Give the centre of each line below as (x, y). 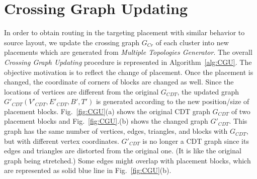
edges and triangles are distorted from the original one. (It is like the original (123, 151)
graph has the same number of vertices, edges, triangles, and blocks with (116, 131)
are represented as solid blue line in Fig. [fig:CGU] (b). (88, 170)
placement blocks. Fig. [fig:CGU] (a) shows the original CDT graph (107, 111)
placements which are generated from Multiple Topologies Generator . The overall (128, 52)
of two (241, 111)
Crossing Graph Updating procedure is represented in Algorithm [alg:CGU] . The (128, 62)
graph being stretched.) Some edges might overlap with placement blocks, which (127, 160)
